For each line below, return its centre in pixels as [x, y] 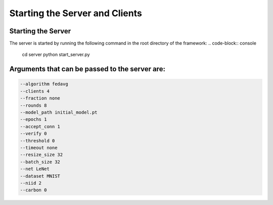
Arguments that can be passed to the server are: [87, 69]
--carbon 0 [33, 190]
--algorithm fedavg [44, 84]
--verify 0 [33, 134]
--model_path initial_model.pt [59, 113]
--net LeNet [35, 169]
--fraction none [40, 98]
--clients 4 [35, 91]
